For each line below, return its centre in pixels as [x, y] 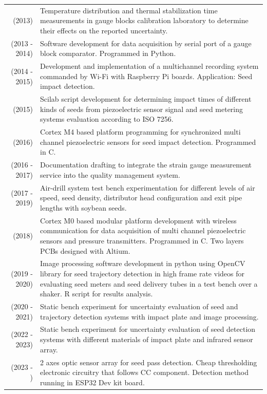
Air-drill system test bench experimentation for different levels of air [148, 187]
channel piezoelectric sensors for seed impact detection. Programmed [148, 142]
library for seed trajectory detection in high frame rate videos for [142, 273]
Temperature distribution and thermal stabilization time [129, 10]
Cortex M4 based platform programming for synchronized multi [140, 132]
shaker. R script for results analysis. [97, 294]
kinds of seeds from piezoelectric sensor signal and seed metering [142, 109]
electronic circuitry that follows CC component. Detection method [145, 372]
